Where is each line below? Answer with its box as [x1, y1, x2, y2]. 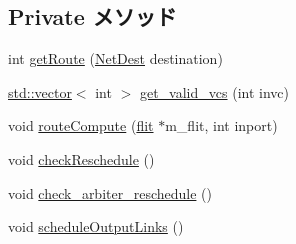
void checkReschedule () [8, 148, 155, 169]
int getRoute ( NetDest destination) [8, 48, 223, 69]
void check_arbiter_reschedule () [8, 182, 212, 203]
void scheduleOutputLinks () [8, 216, 184, 237]
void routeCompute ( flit [8, 115, 154, 136]
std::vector [8, 81, 72, 102]
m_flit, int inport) [165, 115, 278, 136]
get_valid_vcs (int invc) [139, 81, 289, 102]
